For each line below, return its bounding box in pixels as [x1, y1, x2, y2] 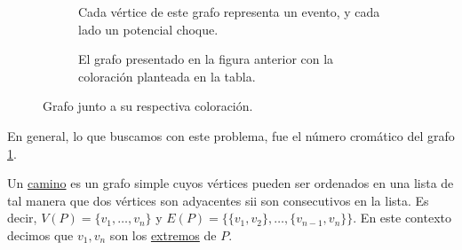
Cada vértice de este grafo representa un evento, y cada [78, 3, 380, 20]
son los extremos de [109, 225, 217, 244]
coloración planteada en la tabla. [78, 66, 256, 85]
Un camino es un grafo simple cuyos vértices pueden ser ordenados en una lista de [7, 174, 454, 192]
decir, [7, 208, 37, 227]
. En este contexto [353, 208, 452, 227]
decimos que [7, 225, 74, 244]
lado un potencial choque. [78, 20, 219, 38]
